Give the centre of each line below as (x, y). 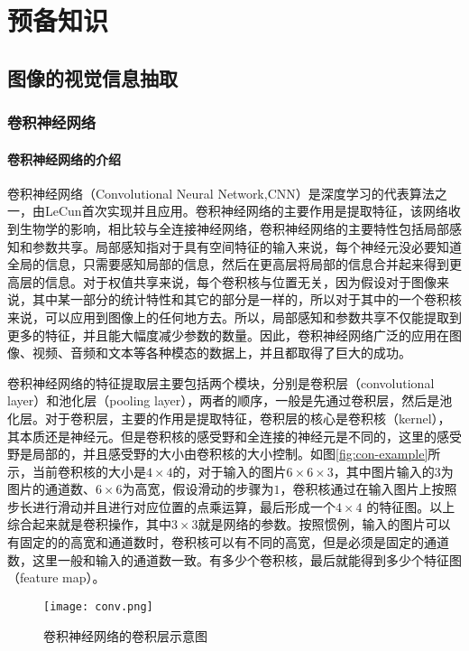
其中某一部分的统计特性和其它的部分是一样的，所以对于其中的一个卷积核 (247, 299)
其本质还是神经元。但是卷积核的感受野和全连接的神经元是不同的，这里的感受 (234, 436)
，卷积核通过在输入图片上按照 (368, 489)
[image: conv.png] (98, 606)
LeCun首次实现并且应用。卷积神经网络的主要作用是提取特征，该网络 (246, 211)
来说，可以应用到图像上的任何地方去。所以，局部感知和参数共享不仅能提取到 (234, 316)
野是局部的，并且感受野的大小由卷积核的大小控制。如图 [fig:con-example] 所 (224, 454)
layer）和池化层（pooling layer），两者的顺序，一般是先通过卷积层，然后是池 (230, 400)
